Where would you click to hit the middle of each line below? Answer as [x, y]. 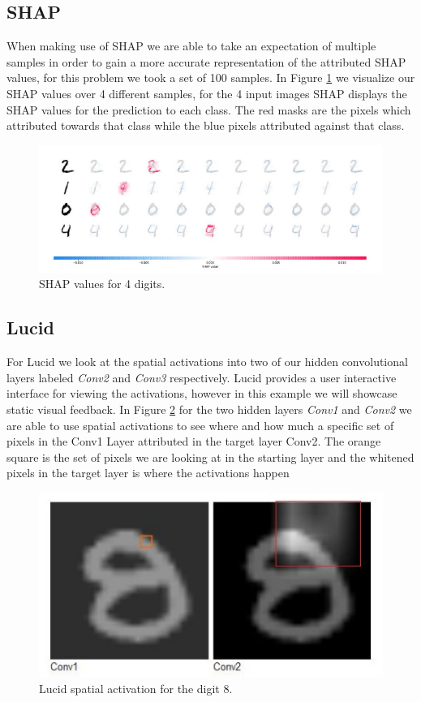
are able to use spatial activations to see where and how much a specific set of [200, 425]
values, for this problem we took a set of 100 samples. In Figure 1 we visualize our [211, 78]
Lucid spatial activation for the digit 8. [136, 688]
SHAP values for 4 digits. [102, 284]
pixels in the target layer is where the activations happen [148, 473]
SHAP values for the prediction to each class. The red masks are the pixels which [209, 109]
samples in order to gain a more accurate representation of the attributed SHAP [206, 61]
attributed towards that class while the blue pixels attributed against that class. [206, 125]
